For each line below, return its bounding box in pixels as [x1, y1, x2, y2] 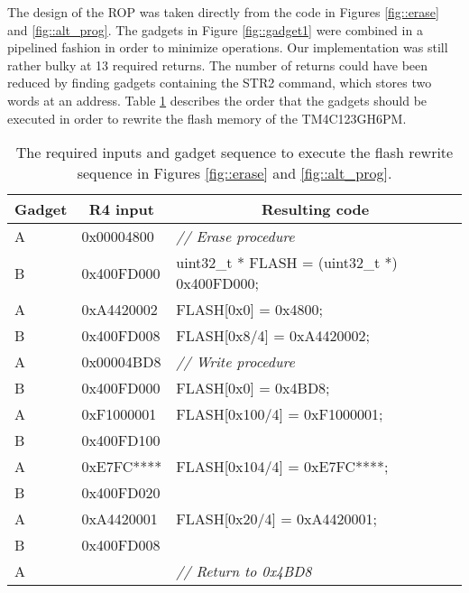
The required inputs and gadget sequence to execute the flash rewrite [15, 142, 454, 163]
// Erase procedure [176, 226, 295, 247]
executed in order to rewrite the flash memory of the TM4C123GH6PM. [7, 108, 407, 127]
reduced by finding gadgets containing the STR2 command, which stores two [7, 73, 432, 92]
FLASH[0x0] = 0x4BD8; [176, 377, 330, 399]
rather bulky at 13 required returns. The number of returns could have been [7, 55, 428, 74]
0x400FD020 [81, 482, 161, 504]
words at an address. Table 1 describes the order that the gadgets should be [7, 90, 428, 109]
